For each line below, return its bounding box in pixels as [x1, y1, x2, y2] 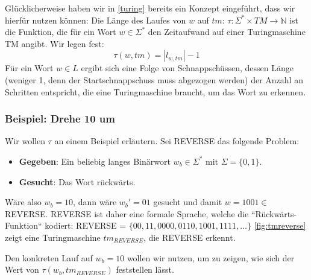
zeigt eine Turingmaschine [5, 231, 101, 243]
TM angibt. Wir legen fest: [5, 37, 104, 49]
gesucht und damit [153, 196, 222, 208]
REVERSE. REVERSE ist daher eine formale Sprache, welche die [5, 207, 249, 220]
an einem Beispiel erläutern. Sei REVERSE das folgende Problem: [54, 135, 300, 147]
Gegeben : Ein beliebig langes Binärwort [19, 154, 171, 167]
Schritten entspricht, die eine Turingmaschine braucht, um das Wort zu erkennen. [5, 85, 306, 98]
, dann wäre [73, 196, 117, 208]
